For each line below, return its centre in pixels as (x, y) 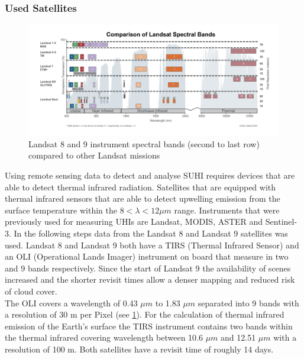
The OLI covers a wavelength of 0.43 (71, 303)
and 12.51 (238, 337)
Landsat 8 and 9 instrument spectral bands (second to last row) (144, 143)
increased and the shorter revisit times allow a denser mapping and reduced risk (150, 279)
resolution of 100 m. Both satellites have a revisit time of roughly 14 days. (139, 349)
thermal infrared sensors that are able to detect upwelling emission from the (143, 198)
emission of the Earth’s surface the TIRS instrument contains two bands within (149, 326)
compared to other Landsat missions (94, 155)
